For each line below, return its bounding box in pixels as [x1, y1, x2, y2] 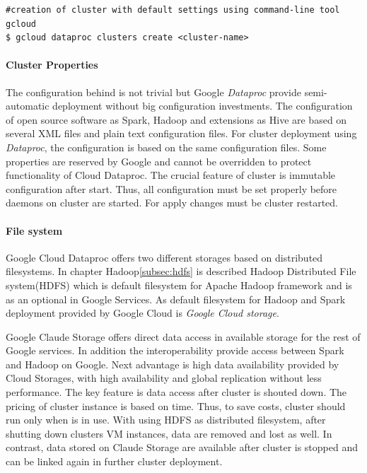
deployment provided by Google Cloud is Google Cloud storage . [6, 305, 279, 320]
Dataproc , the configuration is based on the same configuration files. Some [6, 139, 327, 154]
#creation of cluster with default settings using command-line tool [6, 5, 340, 15]
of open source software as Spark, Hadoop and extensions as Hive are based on [6, 112, 347, 127]
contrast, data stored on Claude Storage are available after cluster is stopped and [6, 440, 359, 455]
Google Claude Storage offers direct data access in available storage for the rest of [6, 329, 361, 344]
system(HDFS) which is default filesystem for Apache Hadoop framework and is [6, 277, 352, 292]
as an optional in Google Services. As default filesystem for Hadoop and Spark [6, 291, 346, 306]
